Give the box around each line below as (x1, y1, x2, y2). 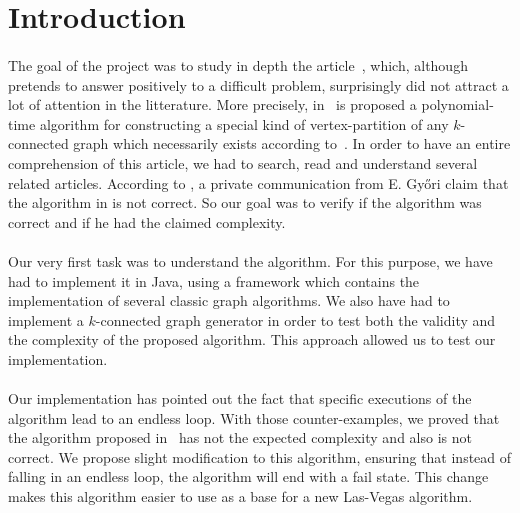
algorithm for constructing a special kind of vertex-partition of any (39, 113, 449, 134)
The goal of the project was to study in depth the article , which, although (8, 54, 468, 75)
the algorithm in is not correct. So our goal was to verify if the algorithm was (8, 192, 482, 213)
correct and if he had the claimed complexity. (8, 211, 286, 232)
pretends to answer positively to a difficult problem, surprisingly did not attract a (8, 74, 509, 95)
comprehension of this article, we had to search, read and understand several (8, 152, 478, 173)
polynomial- (421, 94, 494, 115)
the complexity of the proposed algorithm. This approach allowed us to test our (8, 329, 496, 350)
